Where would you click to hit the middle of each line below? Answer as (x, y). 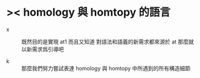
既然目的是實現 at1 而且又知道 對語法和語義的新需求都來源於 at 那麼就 (108, 41)
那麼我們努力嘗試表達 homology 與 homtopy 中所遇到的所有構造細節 (106, 68)
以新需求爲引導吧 (43, 49)
